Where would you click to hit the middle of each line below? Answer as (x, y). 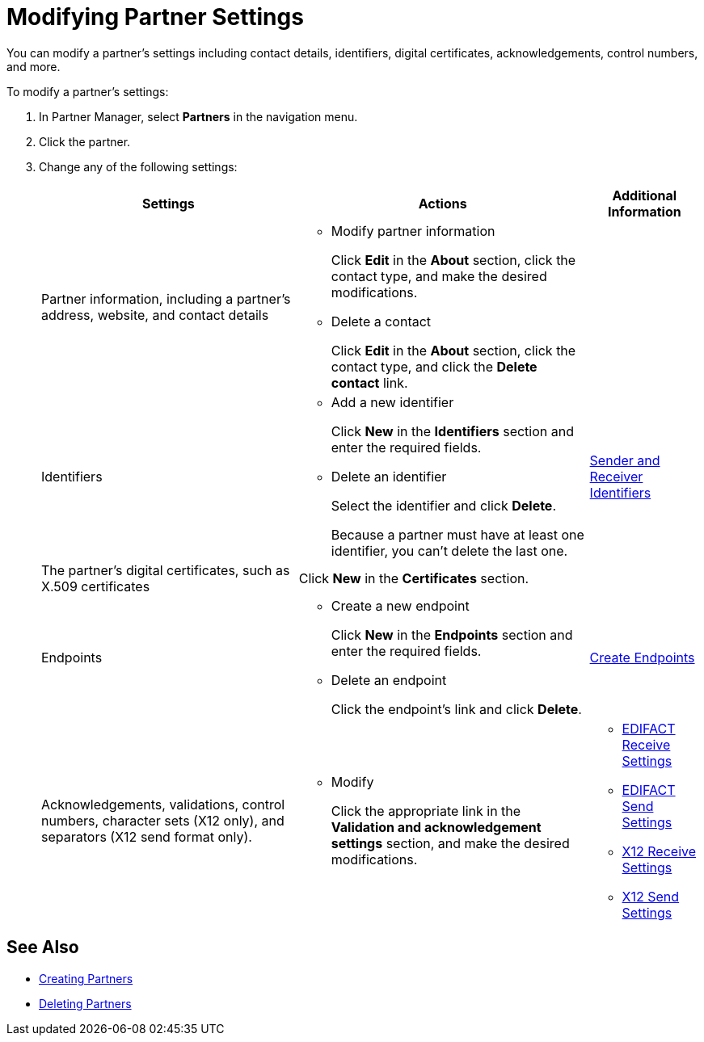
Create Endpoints (642, 657)
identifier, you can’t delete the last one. (449, 550)
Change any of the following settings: (138, 166)
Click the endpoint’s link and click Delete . (456, 709)
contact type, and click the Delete (434, 366)
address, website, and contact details (155, 315)
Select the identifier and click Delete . (443, 505)
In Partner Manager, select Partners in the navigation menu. (198, 116)
